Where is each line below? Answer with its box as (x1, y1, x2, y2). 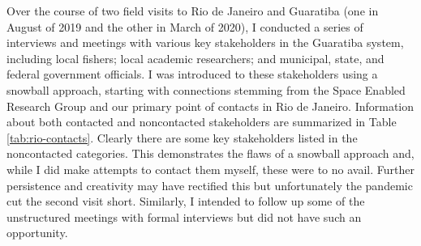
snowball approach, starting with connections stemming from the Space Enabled (6, 81, 406, 98)
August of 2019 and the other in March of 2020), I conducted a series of (6, 18, 363, 35)
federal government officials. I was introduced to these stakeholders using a (6, 66, 378, 83)
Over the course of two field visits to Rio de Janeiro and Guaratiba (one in (6, 2, 379, 19)
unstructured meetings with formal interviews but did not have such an (6, 208, 362, 225)
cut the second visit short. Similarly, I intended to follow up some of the (6, 193, 365, 210)
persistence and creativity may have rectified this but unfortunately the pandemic (6, 176, 413, 193)
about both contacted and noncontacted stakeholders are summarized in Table (6, 113, 397, 130)
